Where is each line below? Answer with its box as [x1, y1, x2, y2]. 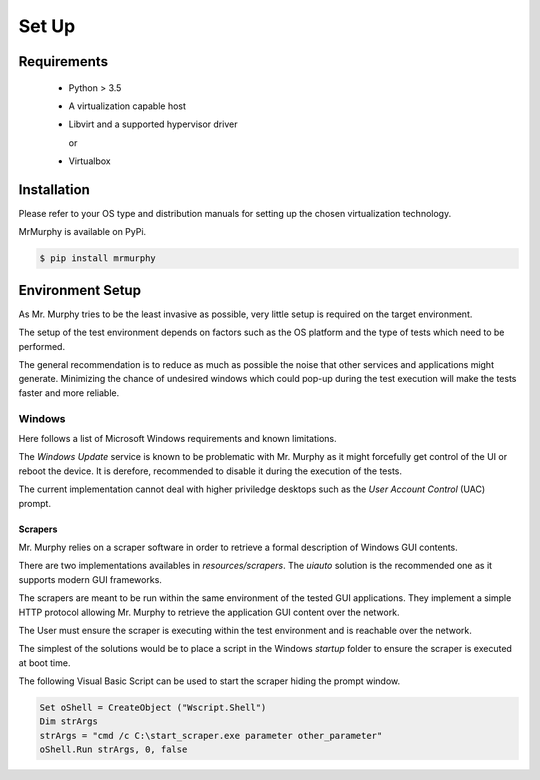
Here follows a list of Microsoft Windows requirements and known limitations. [18, 433, 337, 444]
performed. [18, 340, 65, 352]
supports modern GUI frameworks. [18, 573, 162, 585]
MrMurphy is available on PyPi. [18, 226, 147, 238]
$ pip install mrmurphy [39, 253, 157, 264]
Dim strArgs [39, 716, 99, 727]
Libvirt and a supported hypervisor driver [68, 118, 238, 130]
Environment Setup [18, 281, 142, 299]
